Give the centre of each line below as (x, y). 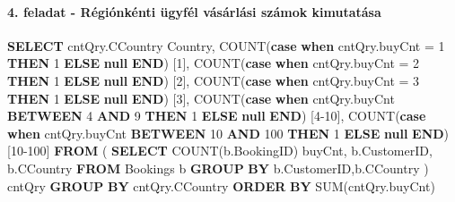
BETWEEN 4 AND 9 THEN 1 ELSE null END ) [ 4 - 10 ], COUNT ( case (217, 116)
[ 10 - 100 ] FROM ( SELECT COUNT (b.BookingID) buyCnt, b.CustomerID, (220, 151)
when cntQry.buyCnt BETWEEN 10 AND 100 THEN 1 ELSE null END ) (228, 133)
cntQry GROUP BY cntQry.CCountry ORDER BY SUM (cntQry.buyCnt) (221, 185)
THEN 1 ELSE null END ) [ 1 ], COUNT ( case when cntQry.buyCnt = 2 (214, 63)
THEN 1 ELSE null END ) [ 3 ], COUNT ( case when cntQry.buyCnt (201, 98)
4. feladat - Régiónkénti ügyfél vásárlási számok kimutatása (194, 11)
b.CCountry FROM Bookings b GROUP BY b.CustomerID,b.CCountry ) (218, 168)
